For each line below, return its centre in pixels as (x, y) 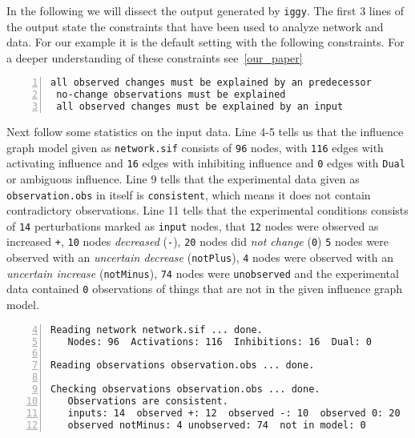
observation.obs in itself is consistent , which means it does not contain (189, 194)
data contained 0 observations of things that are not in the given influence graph (205, 289)
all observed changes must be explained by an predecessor (211, 83)
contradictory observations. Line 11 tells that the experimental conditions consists (207, 210)
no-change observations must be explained (171, 95)
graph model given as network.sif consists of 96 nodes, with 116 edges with (195, 147)
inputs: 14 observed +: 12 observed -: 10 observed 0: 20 (234, 413)
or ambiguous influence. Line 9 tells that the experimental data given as (183, 178)
